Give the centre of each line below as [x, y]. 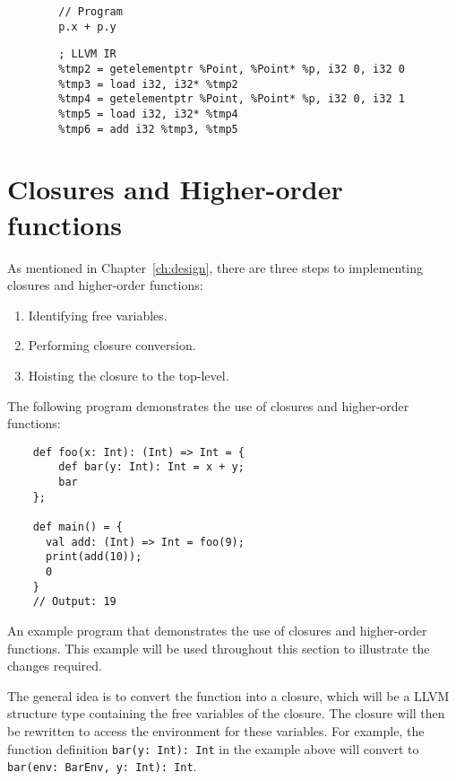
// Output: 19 [74, 602]
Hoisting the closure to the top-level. [129, 375]
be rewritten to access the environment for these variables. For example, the [216, 730]
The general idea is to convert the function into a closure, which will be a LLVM [228, 695]
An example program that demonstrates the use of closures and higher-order [217, 630]
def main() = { [77, 527]
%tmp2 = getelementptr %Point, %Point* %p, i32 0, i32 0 [232, 69]
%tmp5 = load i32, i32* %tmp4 [148, 114]
